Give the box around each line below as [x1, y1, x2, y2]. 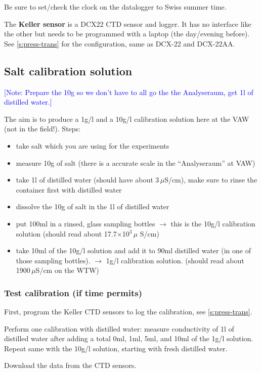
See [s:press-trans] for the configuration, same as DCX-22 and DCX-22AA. [4, 38, 235, 49]
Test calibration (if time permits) [4, 286, 143, 299]
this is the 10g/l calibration [170, 218, 255, 228]
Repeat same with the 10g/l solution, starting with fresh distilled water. [4, 343, 228, 353]
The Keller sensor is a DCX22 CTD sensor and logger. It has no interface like [4, 18, 251, 29]
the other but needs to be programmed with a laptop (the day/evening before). [4, 28, 250, 39]
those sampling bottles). [16, 255, 91, 265]
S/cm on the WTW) [35, 265, 99, 275]
